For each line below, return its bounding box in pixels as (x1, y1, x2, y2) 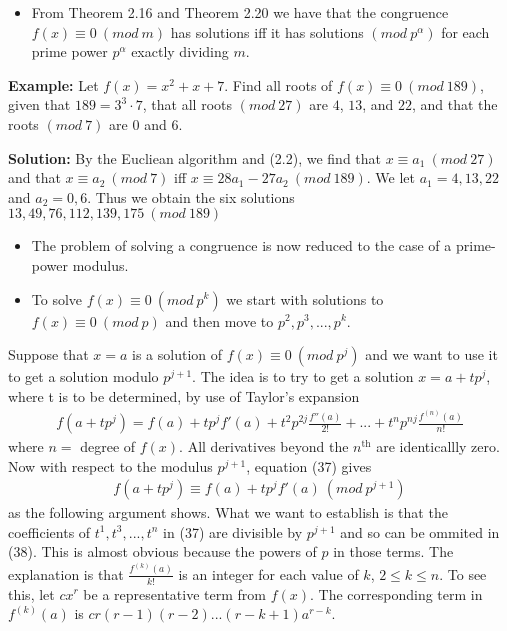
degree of (80, 436, 136, 457)
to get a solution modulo (8, 366, 159, 387)
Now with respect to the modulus (8, 455, 213, 476)
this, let (8, 583, 55, 604)
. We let (366, 167, 415, 188)
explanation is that (8, 563, 124, 584)
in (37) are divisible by (163, 521, 303, 542)
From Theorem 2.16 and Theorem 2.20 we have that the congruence (31, 2, 449, 22)
